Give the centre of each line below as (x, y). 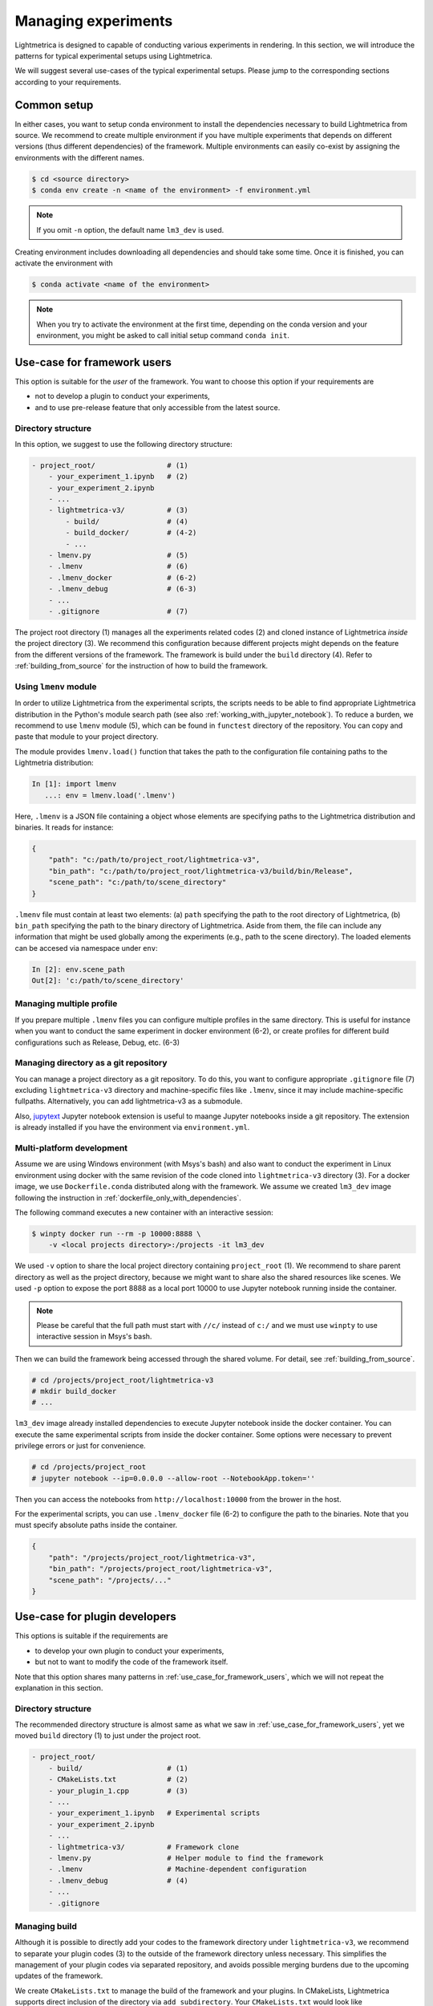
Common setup (54, 105)
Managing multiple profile (66, 1004)
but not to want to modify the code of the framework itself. (132, 1662)
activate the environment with (64, 263)
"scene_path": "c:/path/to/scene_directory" (138, 882)
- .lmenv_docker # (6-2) (123, 577)
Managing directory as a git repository (91, 1063)
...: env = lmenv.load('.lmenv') (110, 795)
